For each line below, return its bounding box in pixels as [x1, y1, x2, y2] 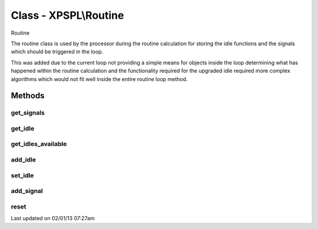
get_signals [11, 109, 45, 117]
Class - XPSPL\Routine [11, 9, 124, 22]
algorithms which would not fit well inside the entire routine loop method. [11, 75, 188, 82]
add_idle [11, 156, 37, 164]
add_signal [11, 187, 44, 195]
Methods [11, 91, 45, 101]
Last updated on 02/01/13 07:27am [11, 215, 95, 222]
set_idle [11, 171, 34, 179]
